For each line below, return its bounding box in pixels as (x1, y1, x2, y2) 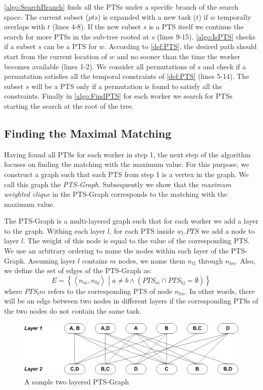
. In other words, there (185, 285, 255, 296)
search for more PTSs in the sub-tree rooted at (4, 31, 149, 41)
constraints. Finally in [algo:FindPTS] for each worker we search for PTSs (4, 91, 233, 101)
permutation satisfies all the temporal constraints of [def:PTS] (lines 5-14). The (4, 71, 249, 81)
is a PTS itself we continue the (148, 21, 244, 32)
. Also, (235, 255, 256, 266)
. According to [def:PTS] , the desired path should (104, 41, 257, 52)
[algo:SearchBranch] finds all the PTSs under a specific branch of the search (4, 2, 239, 12)
